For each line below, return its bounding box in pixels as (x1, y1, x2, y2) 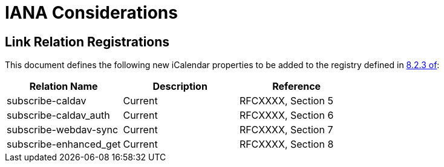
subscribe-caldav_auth (7, 109, 110, 122)
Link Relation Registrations (5, 34, 170, 49)
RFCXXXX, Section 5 (239, 95, 333, 107)
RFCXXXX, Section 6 (239, 109, 334, 122)
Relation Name (29, 80, 98, 93)
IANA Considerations (5, 2, 178, 23)
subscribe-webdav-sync (7, 124, 119, 136)
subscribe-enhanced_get (7, 138, 121, 151)
